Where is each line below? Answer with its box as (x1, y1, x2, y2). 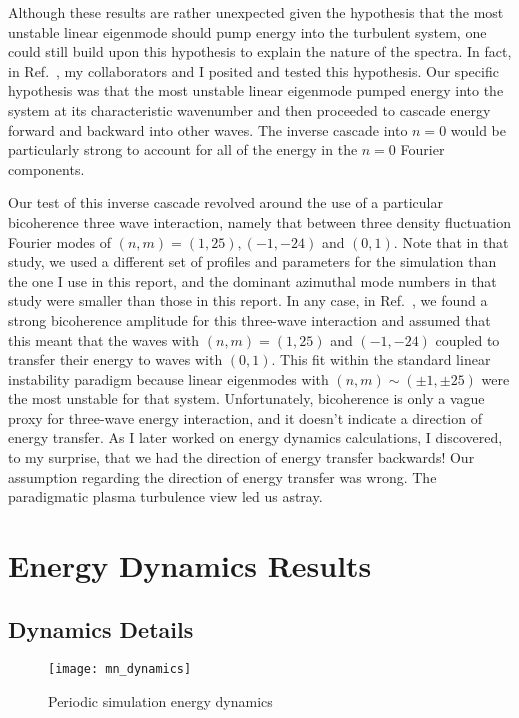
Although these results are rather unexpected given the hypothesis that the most (8, 2, 504, 22)
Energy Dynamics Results (8, 545, 372, 586)
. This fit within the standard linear (271, 349, 491, 370)
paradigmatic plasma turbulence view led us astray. (8, 486, 323, 507)
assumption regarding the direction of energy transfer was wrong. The (8, 466, 437, 487)
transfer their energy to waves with (8, 349, 223, 370)
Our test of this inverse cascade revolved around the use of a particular (8, 192, 443, 213)
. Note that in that (393, 231, 509, 252)
